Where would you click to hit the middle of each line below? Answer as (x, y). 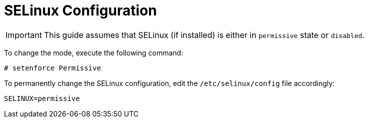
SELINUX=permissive (42, 98)
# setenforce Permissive (52, 68)
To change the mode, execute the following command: (94, 52)
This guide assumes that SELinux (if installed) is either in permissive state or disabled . (204, 35)
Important (24, 35)
